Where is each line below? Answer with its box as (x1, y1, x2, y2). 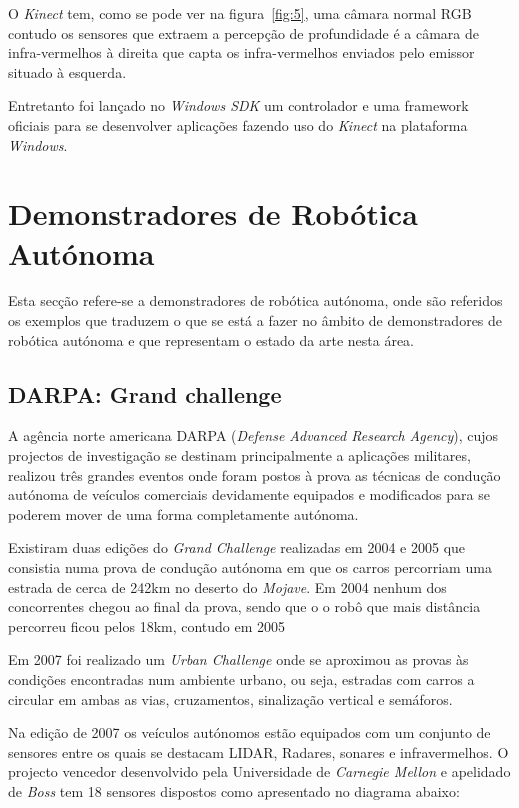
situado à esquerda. (8, 61, 127, 82)
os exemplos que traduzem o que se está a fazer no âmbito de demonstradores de (8, 310, 503, 331)
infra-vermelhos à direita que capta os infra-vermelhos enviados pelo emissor (8, 42, 475, 63)
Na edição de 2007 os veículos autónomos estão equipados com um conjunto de (8, 722, 491, 743)
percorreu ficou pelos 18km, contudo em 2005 (8, 615, 286, 636)
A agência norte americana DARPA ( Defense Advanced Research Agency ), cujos (8, 425, 499, 446)
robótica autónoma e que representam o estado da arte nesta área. (8, 329, 414, 350)
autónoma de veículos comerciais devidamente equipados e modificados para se (8, 484, 490, 505)
